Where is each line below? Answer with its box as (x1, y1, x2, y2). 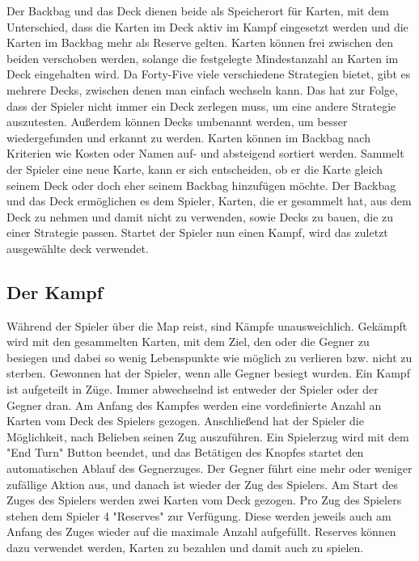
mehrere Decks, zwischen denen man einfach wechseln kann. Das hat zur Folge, (6, 81, 398, 98)
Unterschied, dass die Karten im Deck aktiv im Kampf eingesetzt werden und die (6, 18, 408, 35)
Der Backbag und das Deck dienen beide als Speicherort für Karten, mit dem (6, 2, 389, 19)
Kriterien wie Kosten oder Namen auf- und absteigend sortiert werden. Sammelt (6, 145, 404, 162)
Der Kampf (6, 279, 104, 304)
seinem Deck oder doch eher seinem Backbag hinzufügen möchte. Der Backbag (6, 176, 396, 193)
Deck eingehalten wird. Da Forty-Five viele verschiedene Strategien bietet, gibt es (6, 65, 411, 82)
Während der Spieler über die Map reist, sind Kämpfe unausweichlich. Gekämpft (6, 317, 408, 334)
